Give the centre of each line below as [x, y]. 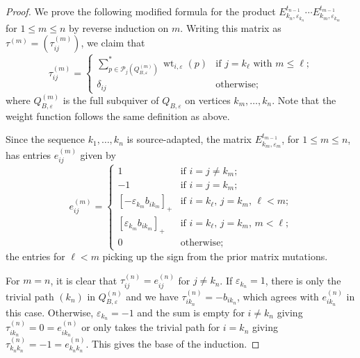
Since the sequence [46, 139]
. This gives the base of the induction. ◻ [173, 343]
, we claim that [113, 43]
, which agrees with [278, 296]
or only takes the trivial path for [151, 327]
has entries [28, 154]
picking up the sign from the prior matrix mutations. [215, 256]
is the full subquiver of [111, 100]
